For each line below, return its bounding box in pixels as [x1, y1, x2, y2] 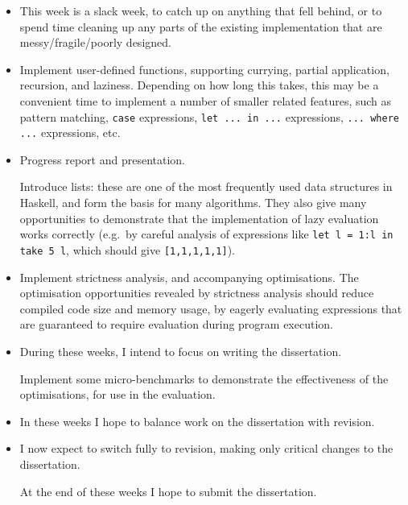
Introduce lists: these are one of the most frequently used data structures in [19, 178, 393, 195]
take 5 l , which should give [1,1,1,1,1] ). [19, 241, 235, 258]
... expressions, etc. [19, 124, 121, 141]
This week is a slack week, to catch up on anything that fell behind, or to [19, 2, 382, 19]
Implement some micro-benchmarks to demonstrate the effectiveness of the [19, 370, 389, 387]
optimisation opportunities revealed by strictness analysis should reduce [19, 284, 374, 301]
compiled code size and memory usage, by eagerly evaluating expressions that [19, 300, 402, 317]
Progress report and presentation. [19, 151, 185, 168]
